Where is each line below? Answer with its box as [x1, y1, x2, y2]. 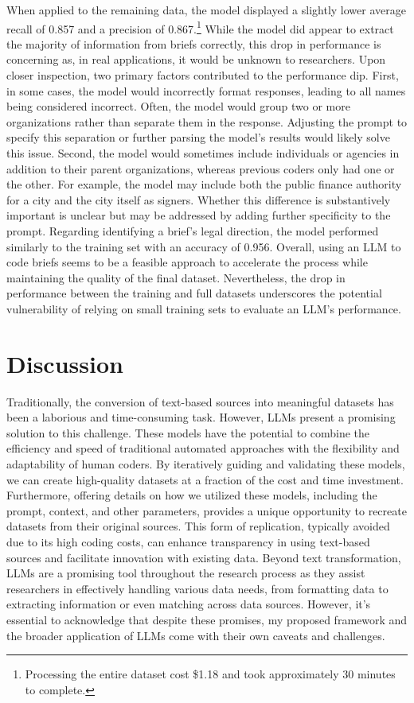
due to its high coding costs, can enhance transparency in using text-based [6, 534, 370, 550]
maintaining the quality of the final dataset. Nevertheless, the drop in [6, 269, 346, 285]
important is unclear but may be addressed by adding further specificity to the [6, 207, 391, 223]
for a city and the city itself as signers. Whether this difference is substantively [6, 191, 391, 208]
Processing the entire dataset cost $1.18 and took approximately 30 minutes [25, 666, 396, 682]
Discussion [6, 347, 123, 379]
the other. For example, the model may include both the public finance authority [6, 176, 402, 192]
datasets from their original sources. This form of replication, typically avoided [6, 518, 390, 534]
